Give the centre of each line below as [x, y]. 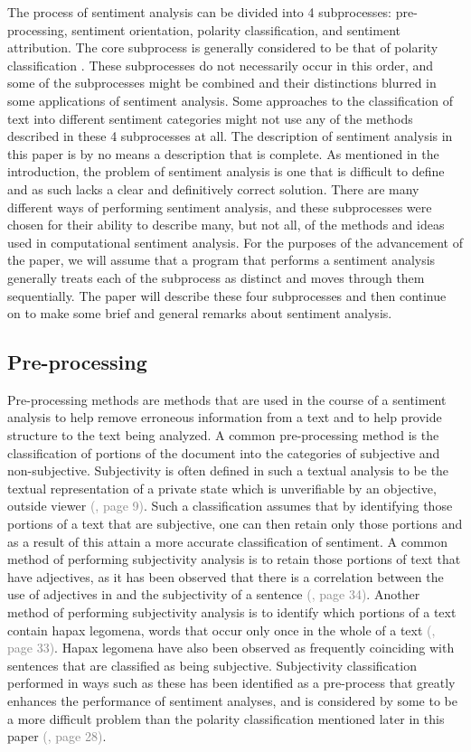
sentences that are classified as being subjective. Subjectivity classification [212, 665]
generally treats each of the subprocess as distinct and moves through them [216, 277]
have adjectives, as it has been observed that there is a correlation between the [226, 576]
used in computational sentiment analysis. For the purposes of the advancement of [235, 242]
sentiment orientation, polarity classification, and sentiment [236, 29]
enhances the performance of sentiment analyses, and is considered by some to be [232, 700]
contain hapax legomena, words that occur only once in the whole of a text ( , [221, 630]
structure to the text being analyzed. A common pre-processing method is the [223, 435]
